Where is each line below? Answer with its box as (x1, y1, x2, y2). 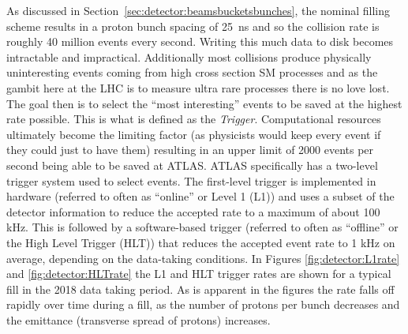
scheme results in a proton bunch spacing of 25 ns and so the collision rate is (6, 17, 380, 34)
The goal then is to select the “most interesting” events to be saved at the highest (6, 95, 402, 111)
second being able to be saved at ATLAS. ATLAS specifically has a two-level (6, 156, 378, 173)
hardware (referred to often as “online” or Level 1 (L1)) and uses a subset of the (6, 188, 395, 205)
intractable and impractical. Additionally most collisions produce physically (6, 48, 372, 65)
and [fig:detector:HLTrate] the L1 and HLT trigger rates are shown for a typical (6, 265, 391, 282)
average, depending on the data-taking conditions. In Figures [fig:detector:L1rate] (6, 250, 400, 266)
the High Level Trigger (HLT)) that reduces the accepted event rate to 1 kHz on (6, 234, 395, 250)
